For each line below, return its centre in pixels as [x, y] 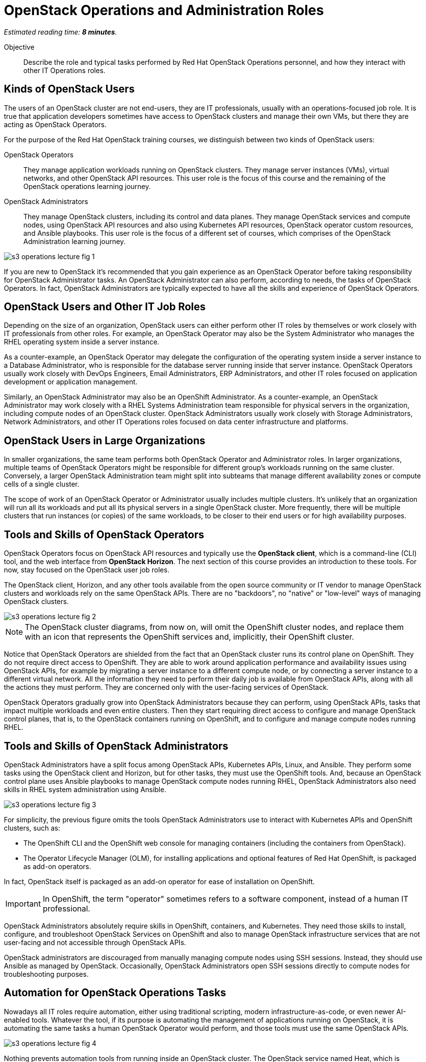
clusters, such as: [32, 828]
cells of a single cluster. [42, 484]
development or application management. [71, 382]
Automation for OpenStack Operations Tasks [115, 993]
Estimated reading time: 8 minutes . [61, 32]
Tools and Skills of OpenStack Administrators [116, 746]
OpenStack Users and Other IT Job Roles [105, 307]
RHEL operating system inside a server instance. [82, 342]
